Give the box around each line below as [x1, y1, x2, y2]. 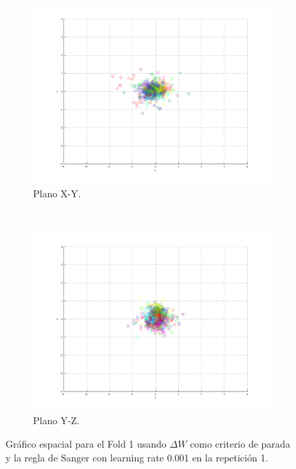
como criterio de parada [190, 436, 290, 450]
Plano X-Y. [33, 186, 81, 200]
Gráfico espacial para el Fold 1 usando [6, 436, 167, 450]
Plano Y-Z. [33, 413, 80, 428]
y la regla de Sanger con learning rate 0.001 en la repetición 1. [6, 450, 268, 464]
